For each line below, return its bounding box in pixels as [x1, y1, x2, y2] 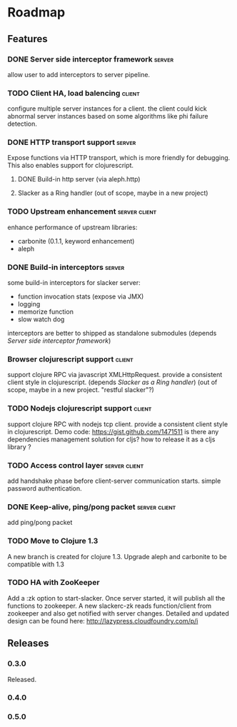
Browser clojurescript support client [7, 354, 133, 364]
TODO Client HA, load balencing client [7, 88, 141, 98]
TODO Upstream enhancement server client [7, 206, 157, 216]
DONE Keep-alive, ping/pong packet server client [7, 501, 176, 511]
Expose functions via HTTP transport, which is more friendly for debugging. [7, 154, 231, 162]
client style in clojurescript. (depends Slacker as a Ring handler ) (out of [7, 378, 218, 386]
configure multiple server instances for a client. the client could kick [7, 104, 207, 113]
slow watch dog [17, 315, 65, 324]
